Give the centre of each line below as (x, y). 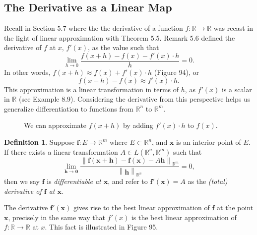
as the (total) (208, 181)
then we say (22, 181)
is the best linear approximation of (184, 217)
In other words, (27, 72)
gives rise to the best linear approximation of (141, 207)
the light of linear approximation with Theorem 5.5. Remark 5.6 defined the (120, 37)
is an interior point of (209, 142)
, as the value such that (124, 47)
